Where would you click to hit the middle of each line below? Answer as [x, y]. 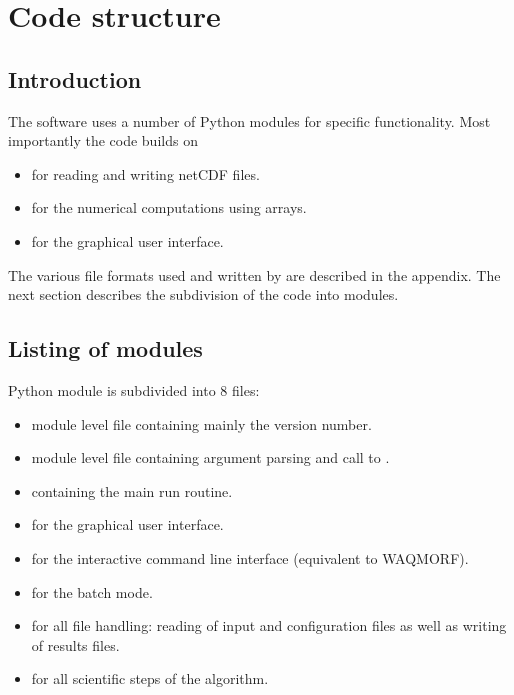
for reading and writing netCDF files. [145, 173]
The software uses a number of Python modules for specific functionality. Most [249, 120]
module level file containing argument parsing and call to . [210, 457]
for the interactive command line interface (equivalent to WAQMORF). [250, 557]
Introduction [75, 78]
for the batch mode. [92, 591]
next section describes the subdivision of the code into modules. [203, 294]
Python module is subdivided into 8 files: [134, 389]
